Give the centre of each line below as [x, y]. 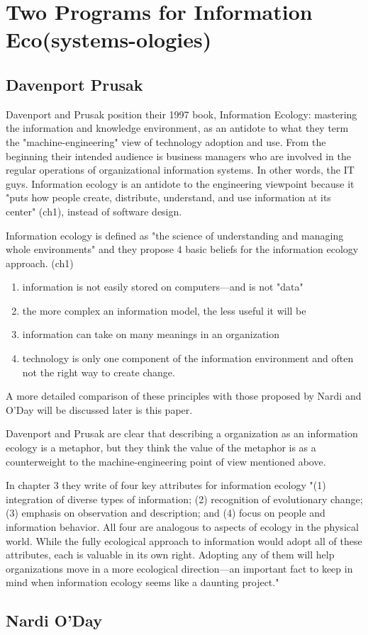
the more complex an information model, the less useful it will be [164, 310]
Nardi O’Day [54, 620]
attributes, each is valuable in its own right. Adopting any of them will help [170, 555]
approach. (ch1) [40, 263]
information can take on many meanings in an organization [151, 334]
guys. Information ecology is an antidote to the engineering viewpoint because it [180, 183]
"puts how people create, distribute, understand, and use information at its [168, 197]
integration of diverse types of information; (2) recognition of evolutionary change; [184, 499]
